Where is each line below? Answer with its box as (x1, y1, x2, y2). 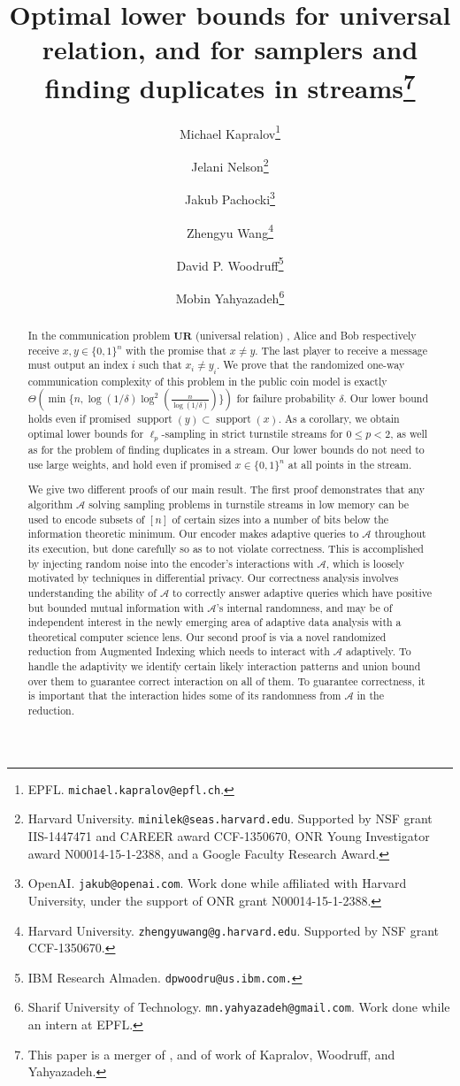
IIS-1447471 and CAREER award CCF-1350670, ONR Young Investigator (27, 827, 430, 845)
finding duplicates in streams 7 (44, 65, 416, 105)
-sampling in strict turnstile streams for (161, 426, 343, 441)
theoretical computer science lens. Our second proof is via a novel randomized (27, 629, 387, 644)
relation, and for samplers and (42, 31, 418, 67)
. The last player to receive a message (255, 342, 428, 357)
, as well (390, 426, 428, 441)
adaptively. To (345, 644, 411, 659)
